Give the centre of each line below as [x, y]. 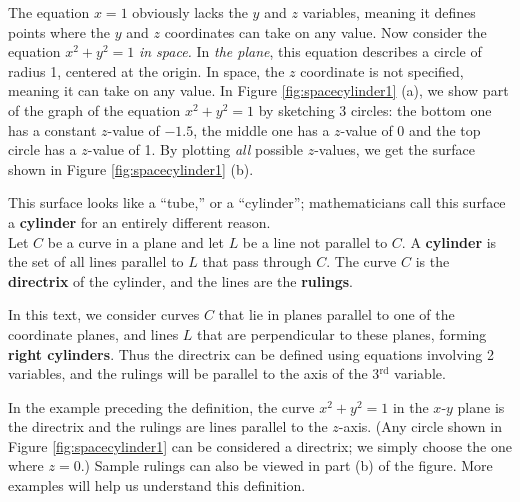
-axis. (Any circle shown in [420, 426]
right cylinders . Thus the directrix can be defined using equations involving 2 [251, 353]
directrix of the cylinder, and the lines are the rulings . [180, 280]
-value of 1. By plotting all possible [195, 149]
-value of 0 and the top [410, 129]
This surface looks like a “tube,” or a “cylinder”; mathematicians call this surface [257, 202]
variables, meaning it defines [389, 12]
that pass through [257, 261]
